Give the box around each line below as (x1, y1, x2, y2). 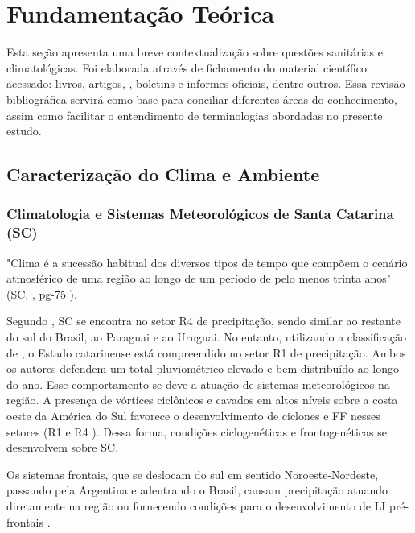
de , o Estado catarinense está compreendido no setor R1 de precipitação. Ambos (6, 344, 406, 361)
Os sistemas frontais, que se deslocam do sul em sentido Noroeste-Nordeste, (6, 465, 379, 482)
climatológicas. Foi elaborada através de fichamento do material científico (6, 59, 368, 76)
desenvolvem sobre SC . (6, 439, 119, 456)
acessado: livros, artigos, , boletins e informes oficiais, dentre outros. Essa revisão (6, 75, 405, 92)
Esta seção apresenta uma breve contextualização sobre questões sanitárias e (6, 43, 383, 60)
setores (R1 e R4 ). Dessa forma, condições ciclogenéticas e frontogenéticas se (6, 423, 387, 440)
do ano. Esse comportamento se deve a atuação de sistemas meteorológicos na (6, 375, 390, 392)
